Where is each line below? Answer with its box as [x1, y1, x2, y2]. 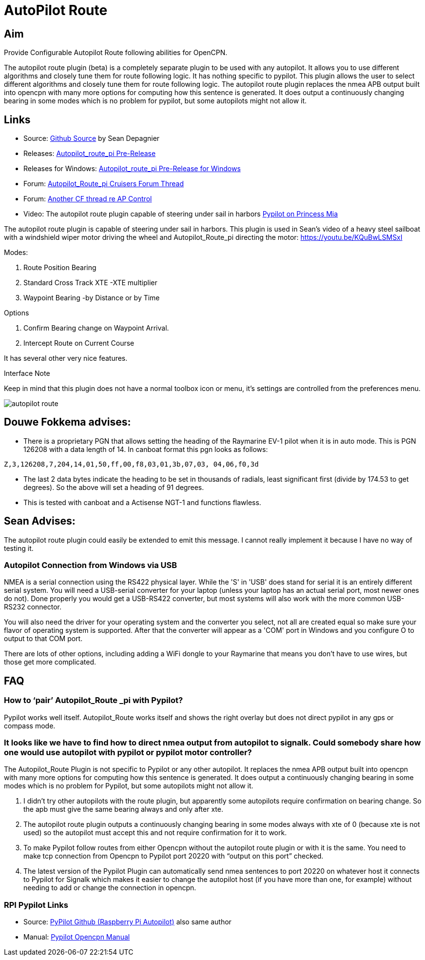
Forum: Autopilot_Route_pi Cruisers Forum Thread [23, 179, 184, 188]
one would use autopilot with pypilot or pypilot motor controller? [4, 747, 252, 758]
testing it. [4, 544, 34, 552]
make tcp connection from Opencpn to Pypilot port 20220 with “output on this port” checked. [23, 852, 324, 861]
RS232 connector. [4, 603, 62, 611]
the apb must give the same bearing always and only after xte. [23, 805, 223, 814]
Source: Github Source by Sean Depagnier [23, 134, 160, 143]
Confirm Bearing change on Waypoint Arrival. [23, 324, 169, 333]
